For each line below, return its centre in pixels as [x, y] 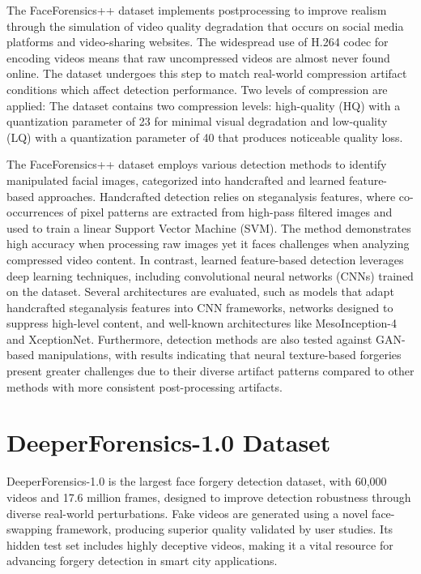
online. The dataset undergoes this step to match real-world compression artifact [207, 73]
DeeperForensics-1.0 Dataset [169, 442]
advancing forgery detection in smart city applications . [142, 561]
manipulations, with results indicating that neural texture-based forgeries [219, 355]
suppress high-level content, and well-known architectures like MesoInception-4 [202, 323]
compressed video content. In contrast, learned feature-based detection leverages [205, 259]
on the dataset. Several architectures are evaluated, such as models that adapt [200, 291]
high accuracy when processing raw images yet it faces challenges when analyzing [208, 244]
